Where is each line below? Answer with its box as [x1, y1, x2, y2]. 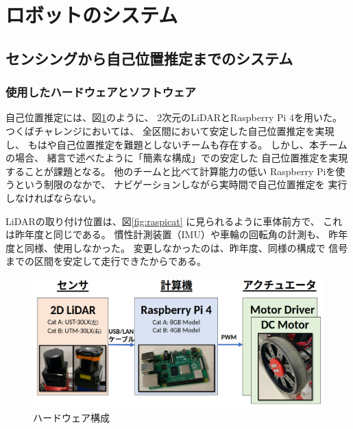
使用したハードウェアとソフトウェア [5, 83, 196, 101]
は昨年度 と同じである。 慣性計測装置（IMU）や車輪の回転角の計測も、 [5, 227, 326, 242]
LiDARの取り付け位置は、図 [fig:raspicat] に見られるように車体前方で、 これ [5, 213, 343, 228]
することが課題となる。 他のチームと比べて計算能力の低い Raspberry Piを [5, 164, 336, 178]
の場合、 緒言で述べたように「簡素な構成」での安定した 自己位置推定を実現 [5, 151, 348, 165]
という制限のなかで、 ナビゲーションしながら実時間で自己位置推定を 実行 [14, 177, 348, 192]
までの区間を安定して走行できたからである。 [5, 254, 207, 268]
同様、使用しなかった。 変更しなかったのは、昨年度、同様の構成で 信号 [24, 240, 348, 255]
